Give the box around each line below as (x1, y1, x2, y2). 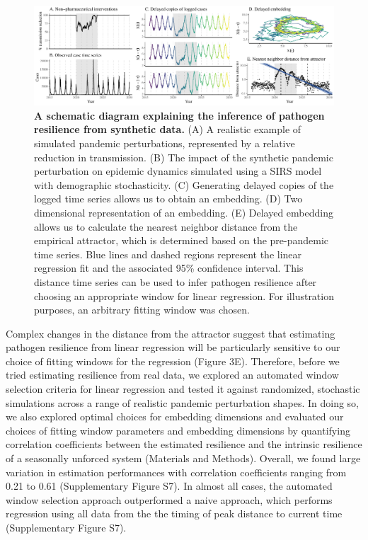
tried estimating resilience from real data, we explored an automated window (6, 367, 339, 382)
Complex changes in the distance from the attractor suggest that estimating (6, 326, 335, 340)
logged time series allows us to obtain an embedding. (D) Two (34, 191, 303, 206)
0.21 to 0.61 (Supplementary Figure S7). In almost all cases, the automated (6, 478, 333, 493)
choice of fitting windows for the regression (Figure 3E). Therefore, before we (6, 353, 340, 368)
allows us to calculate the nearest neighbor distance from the (34, 219, 298, 234)
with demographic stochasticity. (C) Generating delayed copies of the (34, 177, 334, 192)
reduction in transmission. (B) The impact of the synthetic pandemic (34, 149, 333, 164)
